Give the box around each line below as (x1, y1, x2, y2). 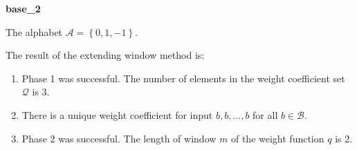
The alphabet (6, 24, 63, 39)
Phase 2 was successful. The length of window (21, 131, 217, 145)
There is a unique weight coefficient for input (21, 107, 213, 122)
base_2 (6, 1, 41, 15)
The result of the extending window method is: (6, 48, 205, 62)
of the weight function (230, 131, 324, 145)
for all (253, 107, 278, 122)
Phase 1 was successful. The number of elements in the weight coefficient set (21, 71, 345, 85)
